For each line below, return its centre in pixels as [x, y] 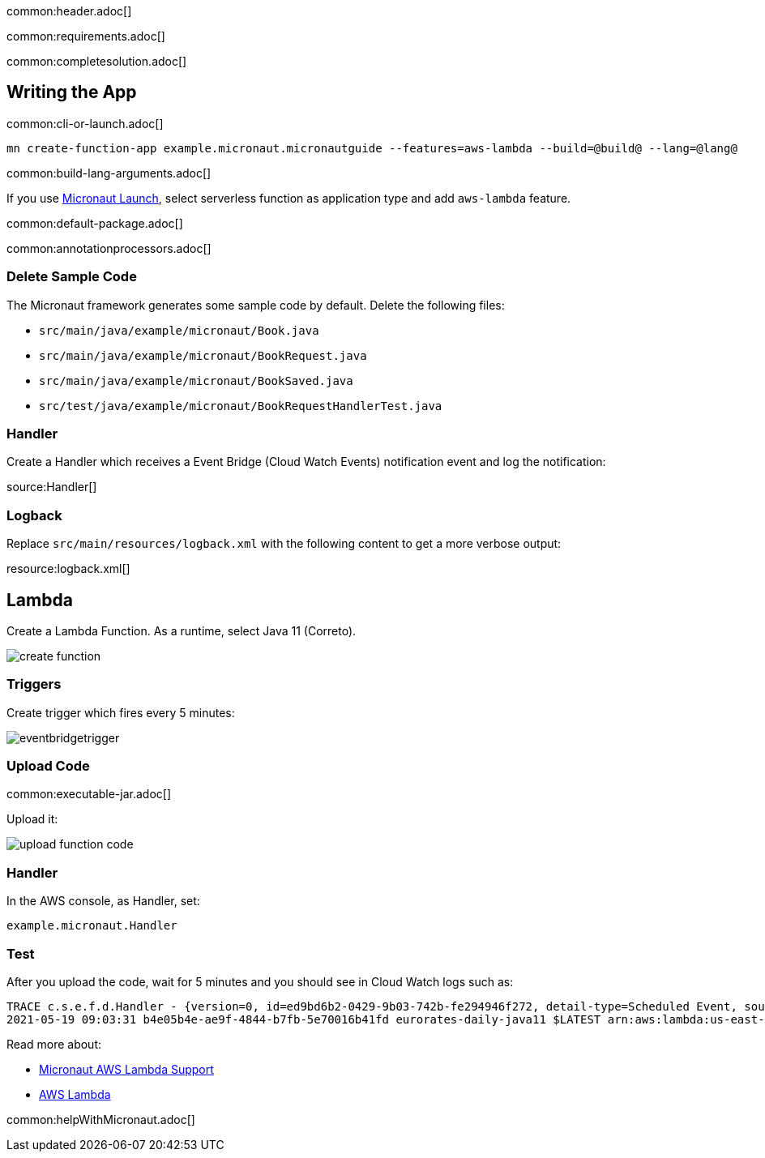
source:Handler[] [52, 487]
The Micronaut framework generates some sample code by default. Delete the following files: [256, 305]
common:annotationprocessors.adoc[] [109, 248]
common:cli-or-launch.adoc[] [85, 123]
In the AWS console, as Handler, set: [103, 901]
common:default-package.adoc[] [95, 223]
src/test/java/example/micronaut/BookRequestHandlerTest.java [241, 406]
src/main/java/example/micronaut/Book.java [179, 330]
